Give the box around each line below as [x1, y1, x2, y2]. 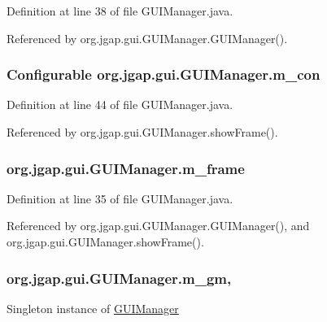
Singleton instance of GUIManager [7, 299, 179, 316]
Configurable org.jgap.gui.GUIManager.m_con [7, 64, 320, 85]
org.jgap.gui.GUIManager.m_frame [7, 158, 245, 178]
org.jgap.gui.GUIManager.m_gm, [7, 268, 232, 288]
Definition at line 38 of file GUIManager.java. [7, 2, 233, 19]
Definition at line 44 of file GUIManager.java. [7, 96, 233, 113]
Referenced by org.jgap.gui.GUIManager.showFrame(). [7, 124, 278, 140]
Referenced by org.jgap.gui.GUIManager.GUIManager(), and [7, 217, 310, 234]
